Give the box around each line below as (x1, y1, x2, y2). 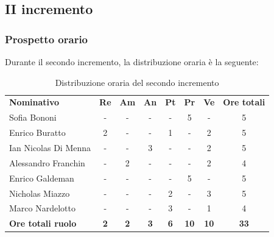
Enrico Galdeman (9, 171, 74, 184)
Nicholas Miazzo (9, 186, 70, 199)
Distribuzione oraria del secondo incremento (55, 76, 219, 88)
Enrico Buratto (9, 126, 66, 139)
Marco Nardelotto (9, 202, 76, 214)
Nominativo (9, 96, 60, 108)
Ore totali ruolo (9, 217, 77, 230)
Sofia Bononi (9, 111, 57, 124)
